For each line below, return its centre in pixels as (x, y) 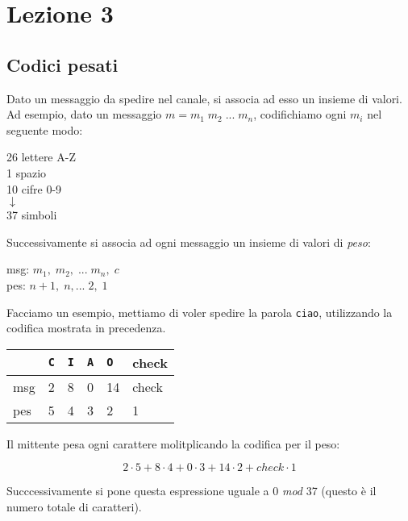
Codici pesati (62, 64)
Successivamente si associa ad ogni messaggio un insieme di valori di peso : (189, 242)
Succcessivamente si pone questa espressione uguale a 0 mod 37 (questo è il (192, 491)
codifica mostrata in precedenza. (86, 328)
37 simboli (32, 215)
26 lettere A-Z (41, 157)
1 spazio (27, 172)
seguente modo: (45, 129)
